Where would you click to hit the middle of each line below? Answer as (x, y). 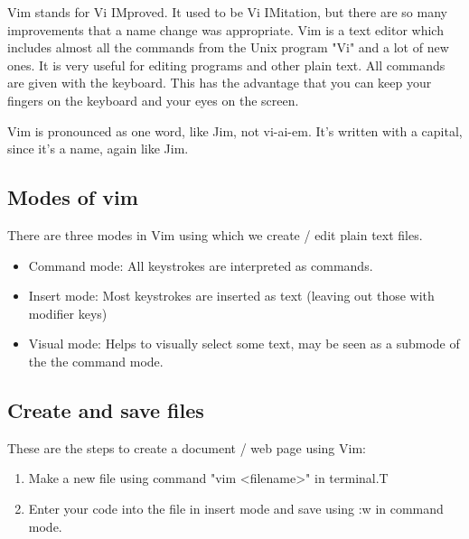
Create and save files (106, 409)
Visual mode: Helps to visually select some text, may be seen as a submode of (244, 344)
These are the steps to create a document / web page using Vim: (187, 447)
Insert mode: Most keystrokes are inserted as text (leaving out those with (231, 296)
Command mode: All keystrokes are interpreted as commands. (201, 265)
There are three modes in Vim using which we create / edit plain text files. (215, 234)
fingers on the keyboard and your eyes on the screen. (153, 100)
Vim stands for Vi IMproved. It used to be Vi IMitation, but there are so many (227, 12)
